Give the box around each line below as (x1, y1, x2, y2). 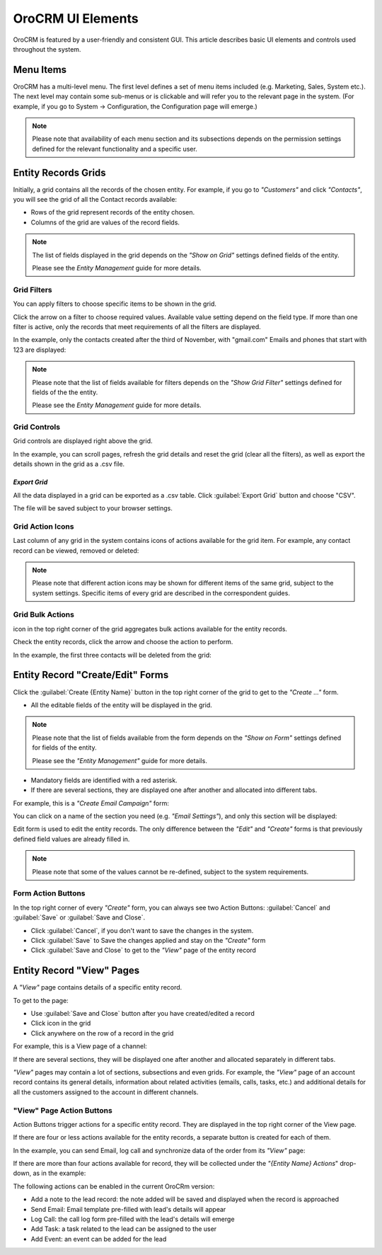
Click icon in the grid (30, 1019, 91, 1028)
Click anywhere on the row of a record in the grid (30, 1028, 174, 1037)
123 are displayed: (13, 345, 66, 354)
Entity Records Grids (13, 166, 106, 178)
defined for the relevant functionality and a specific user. (32, 144, 197, 153)
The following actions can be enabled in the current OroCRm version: (13, 1182, 215, 1191)
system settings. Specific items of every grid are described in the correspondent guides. (32, 588, 290, 597)
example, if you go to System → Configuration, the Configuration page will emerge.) (13, 102, 257, 110)
